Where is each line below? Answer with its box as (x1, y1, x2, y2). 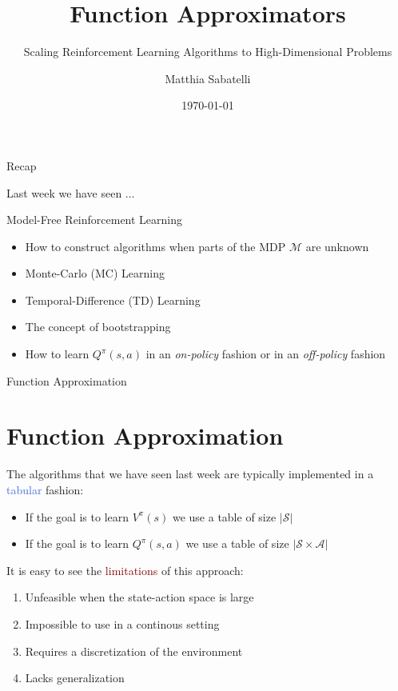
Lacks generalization (25, 669, 125, 686)
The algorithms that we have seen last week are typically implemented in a (6, 465, 374, 482)
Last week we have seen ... (6, 184, 135, 201)
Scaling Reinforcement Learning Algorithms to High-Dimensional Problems (23, 43, 392, 60)
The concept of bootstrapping (25, 318, 171, 335)
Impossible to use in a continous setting (25, 615, 220, 632)
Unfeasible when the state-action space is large (25, 589, 254, 605)
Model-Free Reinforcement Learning (6, 211, 183, 228)
